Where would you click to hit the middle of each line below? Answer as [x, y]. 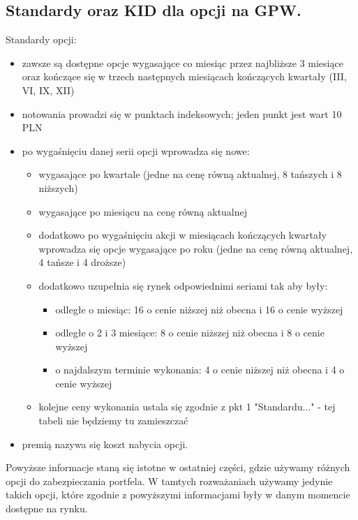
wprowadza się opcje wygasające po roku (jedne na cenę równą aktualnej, [196, 248]
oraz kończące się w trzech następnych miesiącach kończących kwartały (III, [184, 76]
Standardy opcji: [41, 39]
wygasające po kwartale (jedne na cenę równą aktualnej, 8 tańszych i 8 [190, 174]
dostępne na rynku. [47, 508]
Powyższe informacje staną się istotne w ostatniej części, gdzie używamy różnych [178, 467]
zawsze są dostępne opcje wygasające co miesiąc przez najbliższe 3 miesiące [182, 62]
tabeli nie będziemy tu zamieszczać [113, 421]
